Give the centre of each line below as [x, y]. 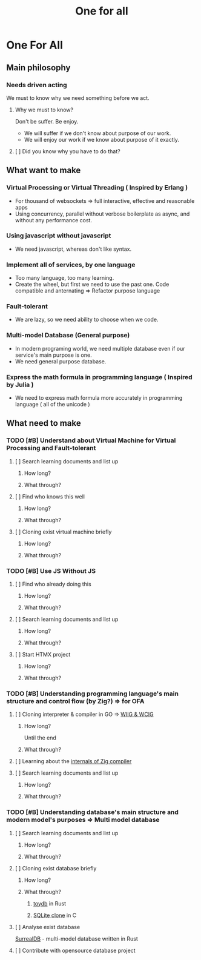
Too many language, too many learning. [64, 278]
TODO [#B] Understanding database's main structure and [92, 812]
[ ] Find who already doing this [53, 584]
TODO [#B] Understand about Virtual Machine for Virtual [91, 440]
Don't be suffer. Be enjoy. [47, 121]
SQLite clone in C [55, 915]
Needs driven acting [37, 85]
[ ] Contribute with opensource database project [75, 950]
